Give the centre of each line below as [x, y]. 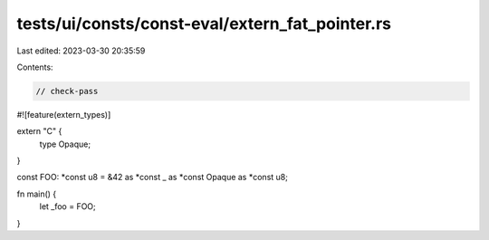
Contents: [35, 67]
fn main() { [37, 194]
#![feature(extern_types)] [64, 114]
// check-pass [67, 91]
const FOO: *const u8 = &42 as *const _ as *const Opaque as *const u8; [153, 178]
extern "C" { [39, 131]
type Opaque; [65, 144]
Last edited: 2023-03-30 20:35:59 [81, 51]
